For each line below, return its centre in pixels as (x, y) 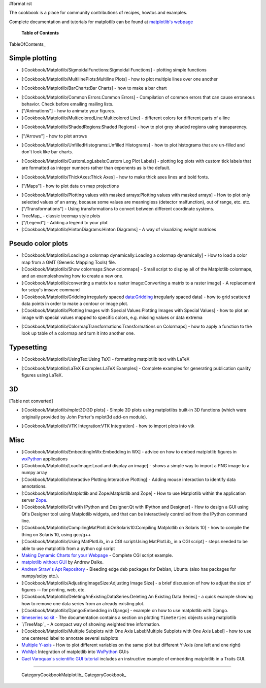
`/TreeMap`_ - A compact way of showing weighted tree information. (91, 624)
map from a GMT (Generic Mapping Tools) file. (69, 262)
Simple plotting (33, 58)
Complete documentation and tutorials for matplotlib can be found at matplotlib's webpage (101, 22)
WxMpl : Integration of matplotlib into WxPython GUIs (75, 652)
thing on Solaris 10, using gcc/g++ (56, 534)
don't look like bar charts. (47, 152)
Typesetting (28, 347)
